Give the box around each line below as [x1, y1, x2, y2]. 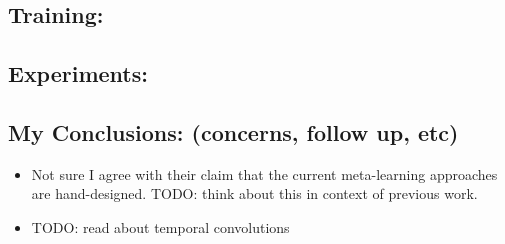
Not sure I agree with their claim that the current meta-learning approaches [31, 163, 498, 184]
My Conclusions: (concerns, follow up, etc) [8, 116, 459, 147]
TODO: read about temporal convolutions [31, 216, 290, 237]
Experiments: [8, 58, 148, 89]
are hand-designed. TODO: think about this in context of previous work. [31, 183, 478, 204]
